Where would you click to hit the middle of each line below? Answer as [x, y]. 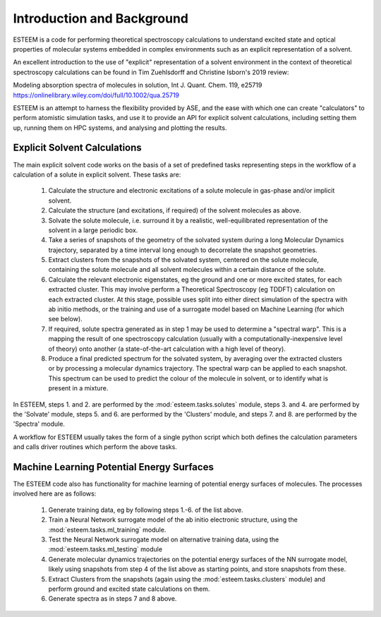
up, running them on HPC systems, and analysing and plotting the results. [120, 128]
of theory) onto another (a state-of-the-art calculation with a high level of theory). [167, 349]
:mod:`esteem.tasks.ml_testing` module [105, 549]
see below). [65, 319]
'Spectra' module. [39, 424]
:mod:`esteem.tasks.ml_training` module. [107, 529]
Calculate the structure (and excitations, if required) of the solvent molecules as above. [175, 210]
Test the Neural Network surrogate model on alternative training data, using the [164, 539]
